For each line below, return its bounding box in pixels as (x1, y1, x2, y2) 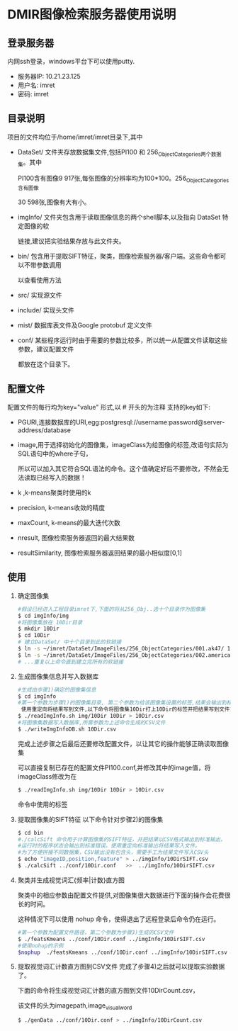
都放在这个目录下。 (17, 360, 74, 368)
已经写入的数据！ (36, 473, 86, 482)
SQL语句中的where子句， (17, 449, 92, 458)
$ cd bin (17, 829, 44, 836)
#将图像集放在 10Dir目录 (17, 619, 83, 626)
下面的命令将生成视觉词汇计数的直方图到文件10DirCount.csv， (17, 986, 200, 995)
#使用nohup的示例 (17, 942, 64, 950)
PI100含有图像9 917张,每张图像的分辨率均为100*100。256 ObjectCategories (17, 174, 229, 184)
